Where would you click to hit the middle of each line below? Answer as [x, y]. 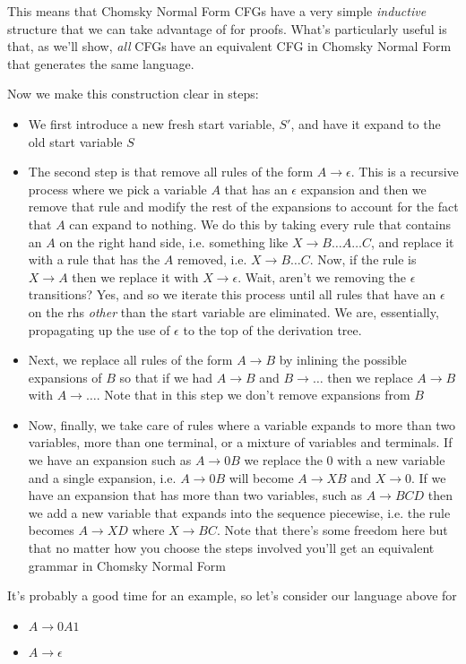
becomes [51, 530]
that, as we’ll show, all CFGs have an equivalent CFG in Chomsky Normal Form [229, 46]
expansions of [65, 377]
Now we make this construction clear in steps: [133, 94]
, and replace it [412, 241]
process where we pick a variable [117, 189]
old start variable [75, 141]
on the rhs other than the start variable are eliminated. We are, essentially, [233, 311]
